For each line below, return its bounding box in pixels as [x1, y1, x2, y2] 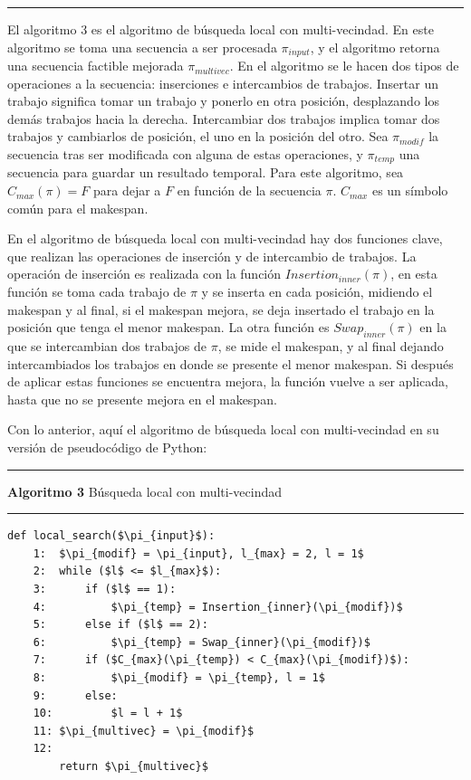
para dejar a [92, 181, 161, 200]
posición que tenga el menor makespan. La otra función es [7, 318, 330, 337]
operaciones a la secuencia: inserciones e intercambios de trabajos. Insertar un [7, 73, 438, 92]
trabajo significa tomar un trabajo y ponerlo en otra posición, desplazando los [7, 91, 439, 110]
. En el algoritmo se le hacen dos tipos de [229, 56, 459, 75]
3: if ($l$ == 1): [33, 582, 177, 595]
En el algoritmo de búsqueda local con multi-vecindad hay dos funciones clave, [7, 229, 443, 248]
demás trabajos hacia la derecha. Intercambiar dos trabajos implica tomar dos [7, 109, 440, 128]
